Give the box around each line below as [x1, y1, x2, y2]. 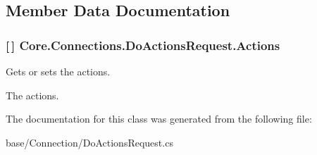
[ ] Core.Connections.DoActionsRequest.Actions [6, 36, 280, 54]
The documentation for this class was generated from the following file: [6, 111, 312, 126]
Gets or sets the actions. [6, 64, 111, 78]
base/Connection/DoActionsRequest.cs [6, 135, 173, 149]
